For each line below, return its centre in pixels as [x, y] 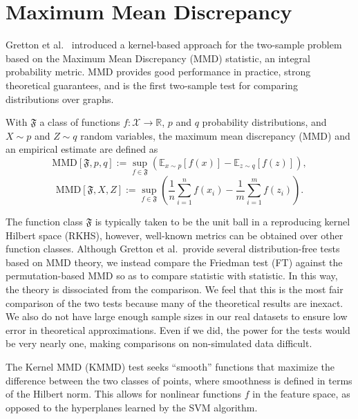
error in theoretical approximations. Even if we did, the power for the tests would [178, 329]
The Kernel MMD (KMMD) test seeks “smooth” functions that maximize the [170, 367]
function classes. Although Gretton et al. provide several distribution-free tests [173, 249]
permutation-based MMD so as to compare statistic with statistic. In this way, [172, 276]
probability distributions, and [264, 122]
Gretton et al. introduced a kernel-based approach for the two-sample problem [174, 45]
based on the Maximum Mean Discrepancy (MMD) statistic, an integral [158, 58]
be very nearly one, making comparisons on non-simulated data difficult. [159, 343]
